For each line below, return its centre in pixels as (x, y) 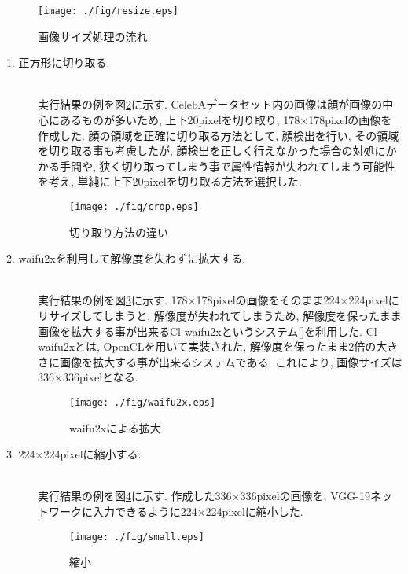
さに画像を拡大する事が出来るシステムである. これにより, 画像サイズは (220, 361)
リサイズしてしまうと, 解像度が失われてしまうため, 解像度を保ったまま (220, 316)
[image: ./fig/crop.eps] (134, 207)
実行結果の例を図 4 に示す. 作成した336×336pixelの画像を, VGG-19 (204, 496)
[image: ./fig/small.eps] (137, 537)
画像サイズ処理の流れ (93, 36)
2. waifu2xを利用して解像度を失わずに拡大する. (126, 258)
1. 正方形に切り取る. (58, 63)
